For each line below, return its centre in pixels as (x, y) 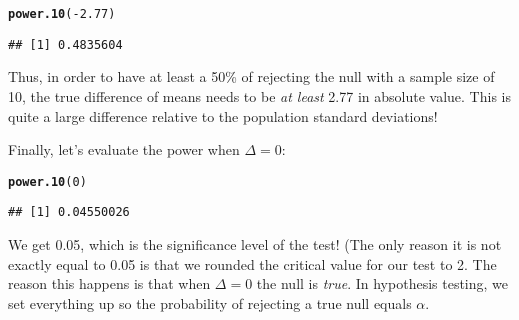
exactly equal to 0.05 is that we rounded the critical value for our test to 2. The (252, 263)
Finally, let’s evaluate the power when (124, 149)
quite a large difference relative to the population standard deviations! (223, 115)
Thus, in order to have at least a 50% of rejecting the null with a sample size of (251, 76)
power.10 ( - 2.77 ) (62, 14)
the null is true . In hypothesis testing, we (382, 283)
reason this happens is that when (109, 283)
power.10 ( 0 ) (47, 181)
